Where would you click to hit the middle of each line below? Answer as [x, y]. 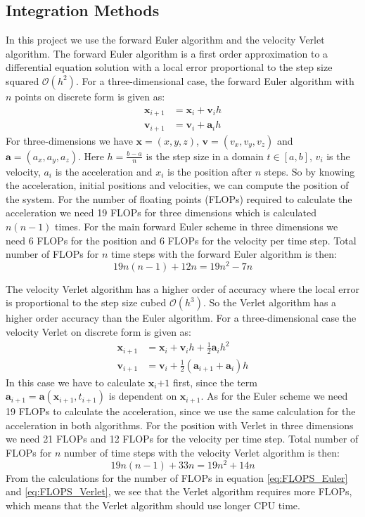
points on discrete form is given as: [90, 96]
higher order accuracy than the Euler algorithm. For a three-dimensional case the [181, 318]
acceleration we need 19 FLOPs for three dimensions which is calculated [161, 212]
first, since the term [215, 382]
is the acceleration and [104, 171]
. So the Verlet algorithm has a [270, 302]
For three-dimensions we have [69, 140]
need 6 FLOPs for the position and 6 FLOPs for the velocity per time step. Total [181, 240]
